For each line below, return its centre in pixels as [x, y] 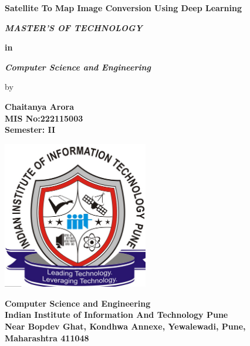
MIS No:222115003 [44, 118]
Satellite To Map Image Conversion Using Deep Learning [123, 8]
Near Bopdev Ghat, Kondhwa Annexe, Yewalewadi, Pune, [125, 326]
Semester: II [30, 130]
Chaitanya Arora [40, 106]
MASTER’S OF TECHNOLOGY [74, 27]
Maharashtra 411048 [47, 337]
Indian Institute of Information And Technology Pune [116, 315]
